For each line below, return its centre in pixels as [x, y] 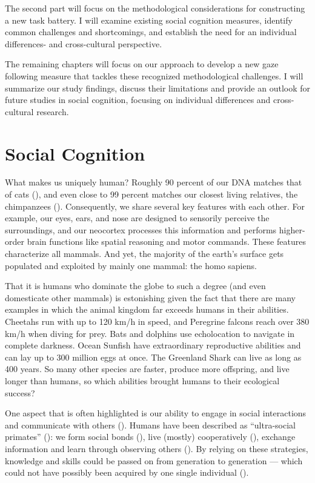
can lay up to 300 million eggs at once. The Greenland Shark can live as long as [153, 357]
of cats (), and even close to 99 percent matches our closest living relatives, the [151, 194]
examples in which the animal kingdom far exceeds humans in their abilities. [147, 309]
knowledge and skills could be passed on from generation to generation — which [154, 460]
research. [53, 111]
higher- [292, 229]
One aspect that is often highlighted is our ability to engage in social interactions [156, 413]
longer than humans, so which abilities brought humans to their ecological [142, 380]
